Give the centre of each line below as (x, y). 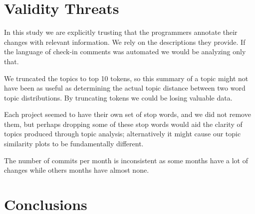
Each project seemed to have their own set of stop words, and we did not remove (127, 114)
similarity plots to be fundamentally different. (74, 144)
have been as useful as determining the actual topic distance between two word (125, 88)
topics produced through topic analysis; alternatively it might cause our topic (123, 134)
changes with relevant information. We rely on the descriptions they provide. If (125, 42)
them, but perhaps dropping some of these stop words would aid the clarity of (123, 124)
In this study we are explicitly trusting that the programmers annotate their (121, 32)
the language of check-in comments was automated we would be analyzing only (125, 52)
